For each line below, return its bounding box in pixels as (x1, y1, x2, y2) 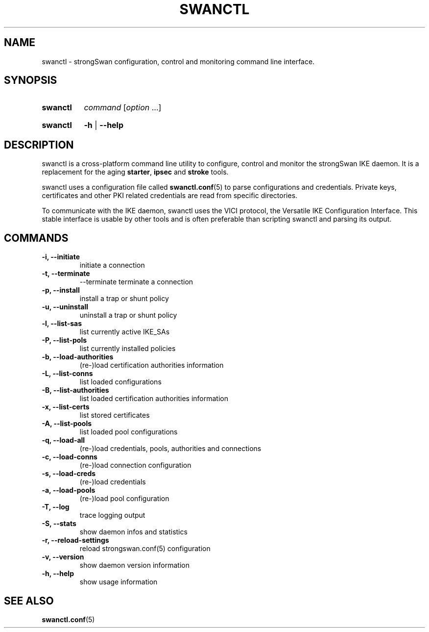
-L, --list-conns (42, 369, 93, 378)
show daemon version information (79, 561, 190, 570)
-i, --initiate (42, 253, 80, 261)
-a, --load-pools (42, 486, 95, 495)
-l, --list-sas (42, 319, 82, 328)
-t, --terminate (42, 269, 90, 278)
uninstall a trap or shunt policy (79, 311, 177, 320)
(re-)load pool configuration (79, 494, 169, 503)
